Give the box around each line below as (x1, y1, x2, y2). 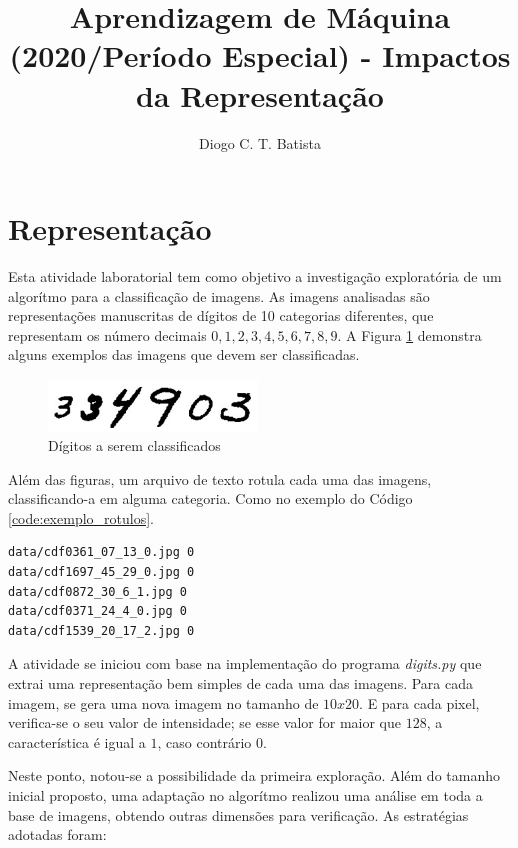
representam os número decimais (8, 324, 207, 345)
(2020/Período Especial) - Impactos (9, 35, 511, 76)
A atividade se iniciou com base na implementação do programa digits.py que (8, 653, 482, 674)
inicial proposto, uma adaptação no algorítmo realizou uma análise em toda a (8, 785, 483, 805)
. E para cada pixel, (359, 692, 480, 713)
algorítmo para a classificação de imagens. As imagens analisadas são (8, 285, 430, 306)
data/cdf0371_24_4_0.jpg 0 (8, 604, 187, 619)
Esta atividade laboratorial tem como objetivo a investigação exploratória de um (8, 266, 502, 287)
